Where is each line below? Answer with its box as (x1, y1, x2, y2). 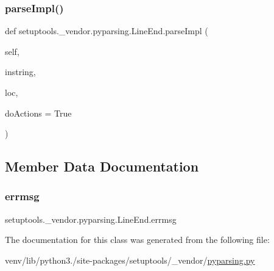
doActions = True (5, 106, 72, 119)
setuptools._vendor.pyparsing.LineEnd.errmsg (5, 212, 177, 225)
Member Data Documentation (5, 157, 199, 176)
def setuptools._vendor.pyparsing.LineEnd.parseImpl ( (5, 24, 208, 37)
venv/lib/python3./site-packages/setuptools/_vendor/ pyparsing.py (5, 253, 255, 266)
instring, (5, 65, 36, 78)
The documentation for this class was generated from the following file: (5, 233, 270, 246)
